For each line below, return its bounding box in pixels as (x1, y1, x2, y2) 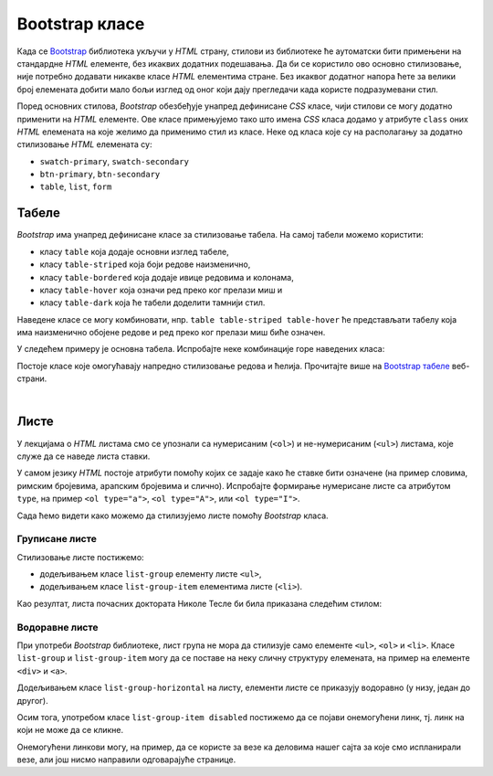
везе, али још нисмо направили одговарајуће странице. (16, 754, 236, 765)
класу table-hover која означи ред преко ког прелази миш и (39, 284, 283, 295)
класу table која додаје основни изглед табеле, (39, 246, 230, 257)
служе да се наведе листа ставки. (16, 451, 151, 462)
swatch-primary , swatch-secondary (39, 155, 189, 166)
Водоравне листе (16, 621, 99, 633)
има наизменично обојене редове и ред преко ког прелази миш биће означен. (16, 327, 326, 338)
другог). (16, 695, 49, 706)
